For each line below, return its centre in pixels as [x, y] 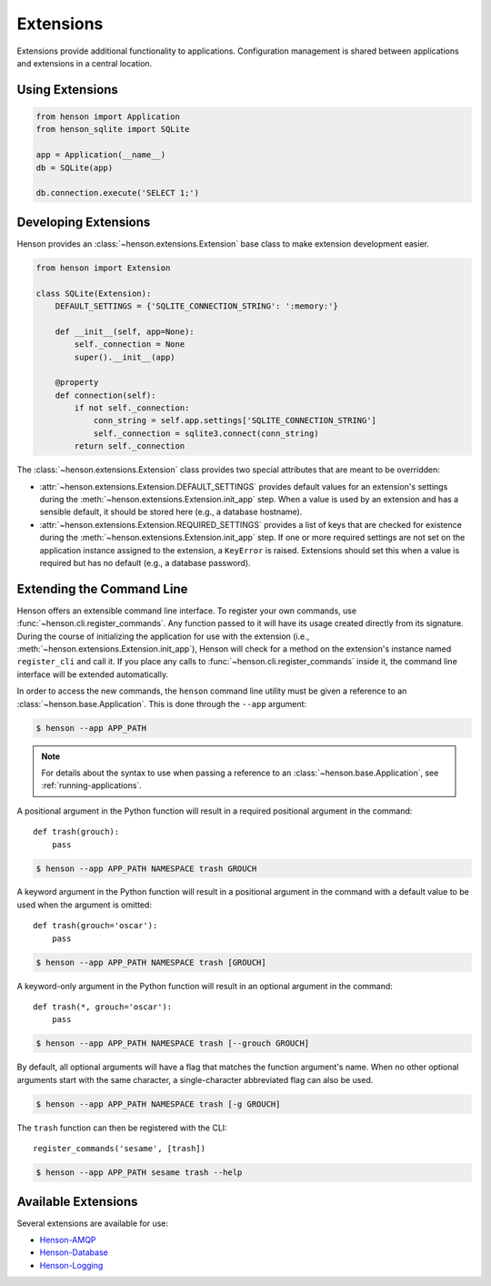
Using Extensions [67, 90]
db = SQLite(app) [75, 167]
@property [77, 383]
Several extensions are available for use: [92, 1223]
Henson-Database [74, 1252]
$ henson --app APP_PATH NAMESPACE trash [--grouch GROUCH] [173, 1043]
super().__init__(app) [125, 357]
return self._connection [130, 446]
